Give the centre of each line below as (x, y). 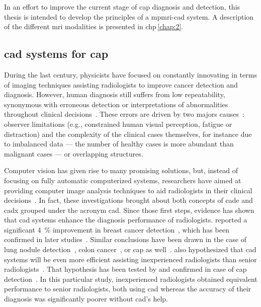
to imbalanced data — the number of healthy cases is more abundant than (119, 144)
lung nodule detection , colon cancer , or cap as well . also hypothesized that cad (130, 249)
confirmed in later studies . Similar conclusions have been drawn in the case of (125, 239)
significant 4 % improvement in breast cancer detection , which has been (117, 229)
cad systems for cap (56, 54)
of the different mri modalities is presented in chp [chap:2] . (94, 26)
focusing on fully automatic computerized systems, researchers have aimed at (123, 180)
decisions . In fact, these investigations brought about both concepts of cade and (128, 200)
